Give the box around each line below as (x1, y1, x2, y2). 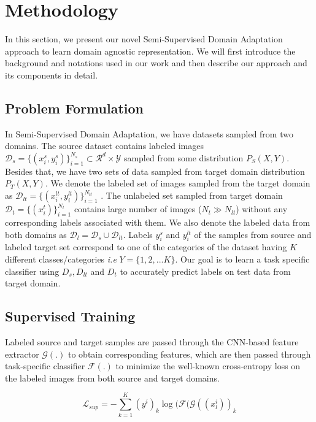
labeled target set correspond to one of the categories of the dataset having (5, 240, 287, 253)
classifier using (5, 264, 60, 277)
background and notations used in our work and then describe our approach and (5, 56, 307, 69)
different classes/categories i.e (5, 253, 117, 266)
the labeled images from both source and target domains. (5, 371, 220, 384)
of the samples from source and (194, 228, 312, 240)
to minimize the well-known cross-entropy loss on (115, 359, 301, 372)
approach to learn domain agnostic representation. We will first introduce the (5, 44, 296, 57)
